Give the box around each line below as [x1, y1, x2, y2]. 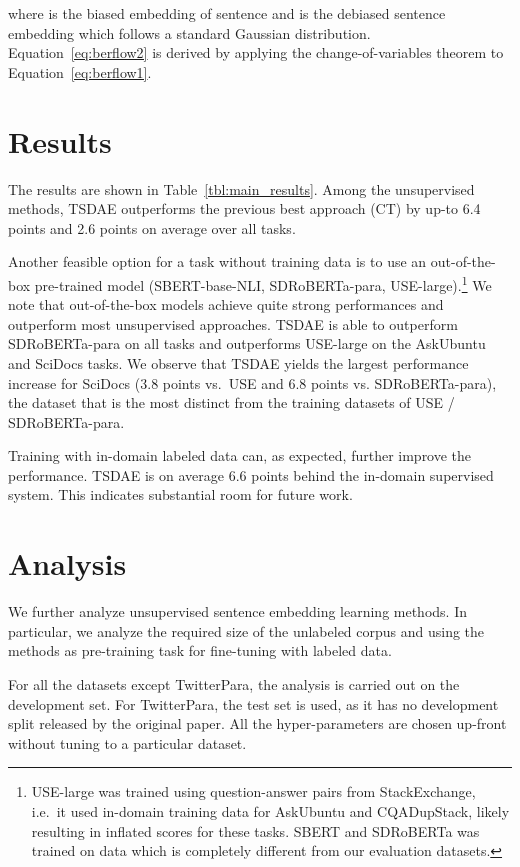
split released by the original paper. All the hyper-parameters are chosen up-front [8, 713, 507, 734]
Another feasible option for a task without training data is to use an [8, 251, 427, 272]
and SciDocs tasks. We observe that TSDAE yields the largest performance [8, 352, 469, 373]
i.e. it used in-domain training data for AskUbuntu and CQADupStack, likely [31, 800, 510, 821]
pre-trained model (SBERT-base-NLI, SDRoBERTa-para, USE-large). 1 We [34, 271, 492, 295]
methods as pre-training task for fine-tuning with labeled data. [8, 640, 392, 661]
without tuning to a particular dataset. [8, 732, 247, 753]
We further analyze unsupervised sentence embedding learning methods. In [8, 601, 467, 622]
